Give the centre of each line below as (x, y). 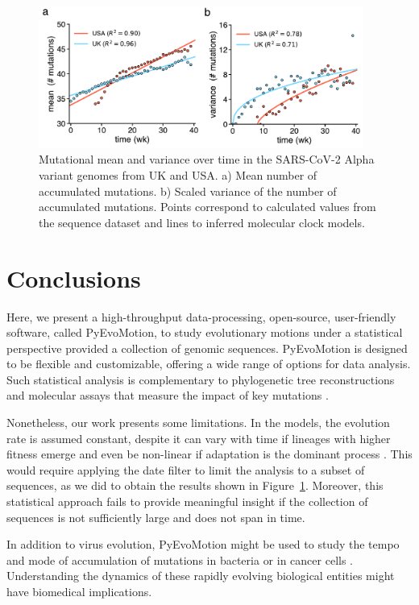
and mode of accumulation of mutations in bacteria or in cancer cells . (180, 559)
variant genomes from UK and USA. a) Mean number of (178, 175)
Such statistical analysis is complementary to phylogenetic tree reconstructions (201, 379)
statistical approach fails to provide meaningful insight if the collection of (187, 501)
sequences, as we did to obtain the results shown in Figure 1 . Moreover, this (195, 485)
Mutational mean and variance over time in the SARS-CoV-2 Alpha (207, 159)
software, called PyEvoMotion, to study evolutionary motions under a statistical (205, 332)
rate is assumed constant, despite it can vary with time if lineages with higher (199, 438)
